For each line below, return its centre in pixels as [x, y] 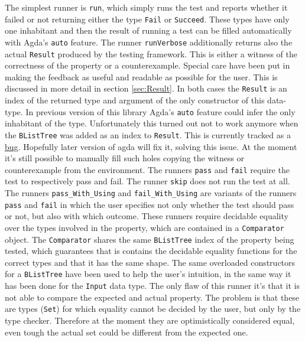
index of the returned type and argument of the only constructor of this [135, 100]
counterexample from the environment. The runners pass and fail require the [147, 169]
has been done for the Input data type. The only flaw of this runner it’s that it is [152, 286]
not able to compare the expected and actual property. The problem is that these [152, 297]
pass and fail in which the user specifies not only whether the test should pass [150, 204]
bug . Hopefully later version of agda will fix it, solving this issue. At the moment [151, 146]
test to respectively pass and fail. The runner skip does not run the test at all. [147, 181]
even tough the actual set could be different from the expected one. [126, 332]
